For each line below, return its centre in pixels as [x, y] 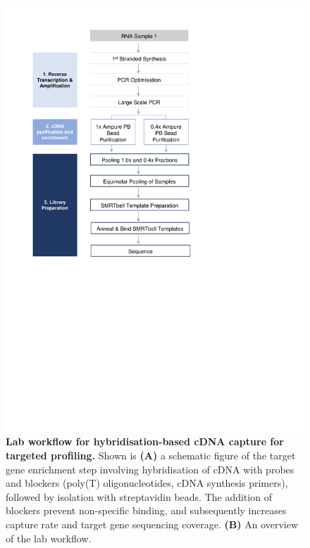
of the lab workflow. [49, 538]
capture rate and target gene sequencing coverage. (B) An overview [152, 524]
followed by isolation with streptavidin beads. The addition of [139, 496]
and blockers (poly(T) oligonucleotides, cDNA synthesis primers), [147, 483]
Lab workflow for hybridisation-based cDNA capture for [145, 441]
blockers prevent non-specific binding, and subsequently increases [146, 510]
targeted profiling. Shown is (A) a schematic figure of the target [151, 455]
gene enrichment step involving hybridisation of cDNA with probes [150, 469]
